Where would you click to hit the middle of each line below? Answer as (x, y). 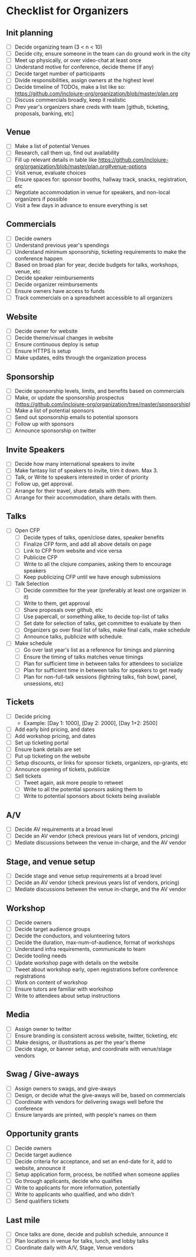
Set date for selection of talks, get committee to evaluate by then (102, 623)
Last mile (23, 1220)
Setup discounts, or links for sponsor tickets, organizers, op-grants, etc (102, 762)
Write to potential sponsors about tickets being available (92, 796)
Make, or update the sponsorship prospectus (69, 398)
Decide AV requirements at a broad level (64, 829)
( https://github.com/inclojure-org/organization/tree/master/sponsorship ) (102, 404)
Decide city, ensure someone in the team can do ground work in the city (102, 54)
